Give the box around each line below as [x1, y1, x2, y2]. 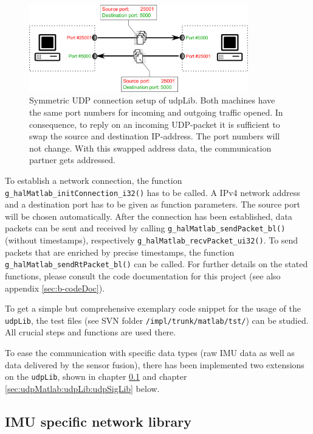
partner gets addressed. [29, 153, 115, 166]
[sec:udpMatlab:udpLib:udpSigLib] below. [5, 382, 160, 394]
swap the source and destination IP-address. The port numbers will [29, 130, 280, 142]
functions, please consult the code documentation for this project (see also [5, 270, 281, 282]
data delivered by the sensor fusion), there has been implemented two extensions [5, 358, 304, 371]
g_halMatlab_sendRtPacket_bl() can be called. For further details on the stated [5, 257, 308, 270]
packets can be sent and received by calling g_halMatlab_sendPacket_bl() [5, 222, 286, 234]
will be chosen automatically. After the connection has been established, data [5, 209, 292, 222]
